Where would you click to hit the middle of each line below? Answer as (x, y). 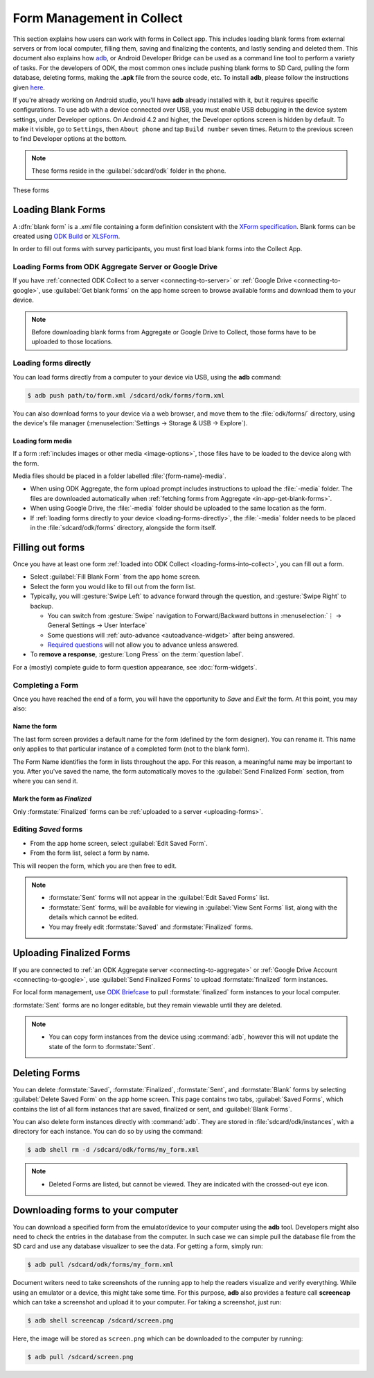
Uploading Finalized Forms (72, 953)
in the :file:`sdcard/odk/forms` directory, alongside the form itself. (124, 528)
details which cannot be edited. (93, 917)
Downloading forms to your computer (96, 1210)
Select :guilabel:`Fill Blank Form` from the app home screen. (115, 577)
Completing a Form (46, 685)
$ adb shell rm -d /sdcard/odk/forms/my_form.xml (113, 1150)
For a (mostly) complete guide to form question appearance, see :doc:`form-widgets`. (135, 667)
